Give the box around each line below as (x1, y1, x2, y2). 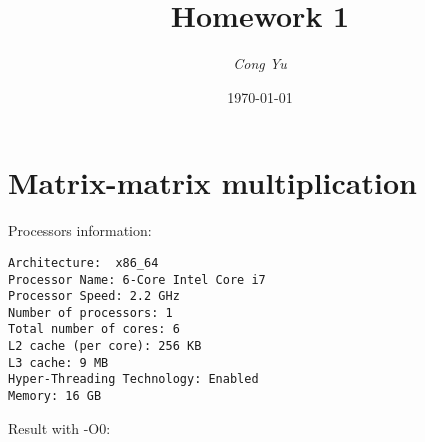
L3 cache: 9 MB (8, 355, 109, 370)
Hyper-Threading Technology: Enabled (8, 372, 259, 387)
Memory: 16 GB (8, 389, 102, 404)
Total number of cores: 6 (8, 322, 180, 337)
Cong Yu (233, 53, 287, 74)
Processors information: (8, 220, 152, 241)
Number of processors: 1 (8, 305, 173, 320)
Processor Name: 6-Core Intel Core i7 (8, 272, 266, 287)
